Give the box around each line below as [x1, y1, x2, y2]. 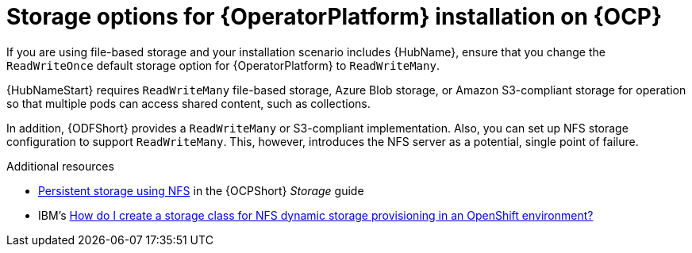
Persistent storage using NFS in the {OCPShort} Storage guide [38, 183, 364, 197]
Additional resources [6, 159, 114, 173]
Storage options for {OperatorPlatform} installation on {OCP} [6, 3, 663, 30]
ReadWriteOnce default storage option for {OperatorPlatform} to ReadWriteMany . [6, 58, 440, 72]
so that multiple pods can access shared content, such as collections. [6, 96, 371, 110]
